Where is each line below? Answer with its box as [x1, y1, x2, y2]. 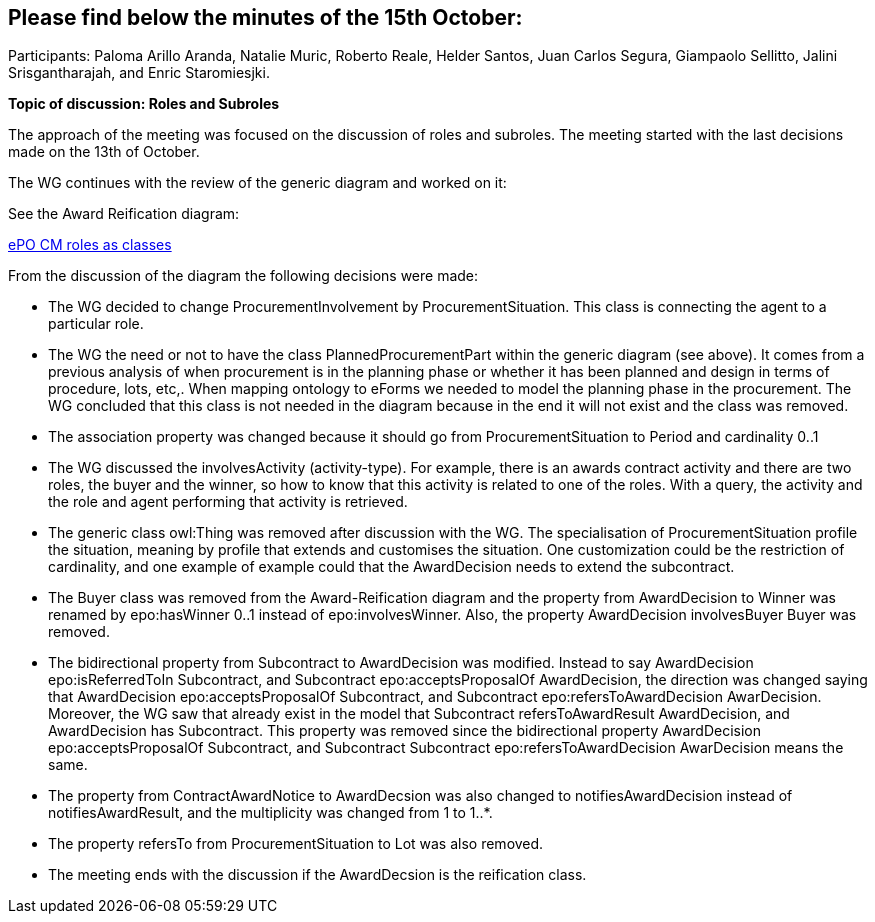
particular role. [48, 315, 144, 333]
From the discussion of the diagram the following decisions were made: [8, 267, 479, 285]
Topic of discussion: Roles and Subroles [8, 95, 280, 113]
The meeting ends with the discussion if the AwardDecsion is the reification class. [48, 866, 587, 884]
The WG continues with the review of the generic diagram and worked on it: [8, 174, 507, 192]
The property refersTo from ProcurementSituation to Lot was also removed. [48, 835, 544, 853]
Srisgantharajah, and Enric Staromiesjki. [8, 64, 270, 82]
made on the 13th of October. [8, 143, 200, 161]
